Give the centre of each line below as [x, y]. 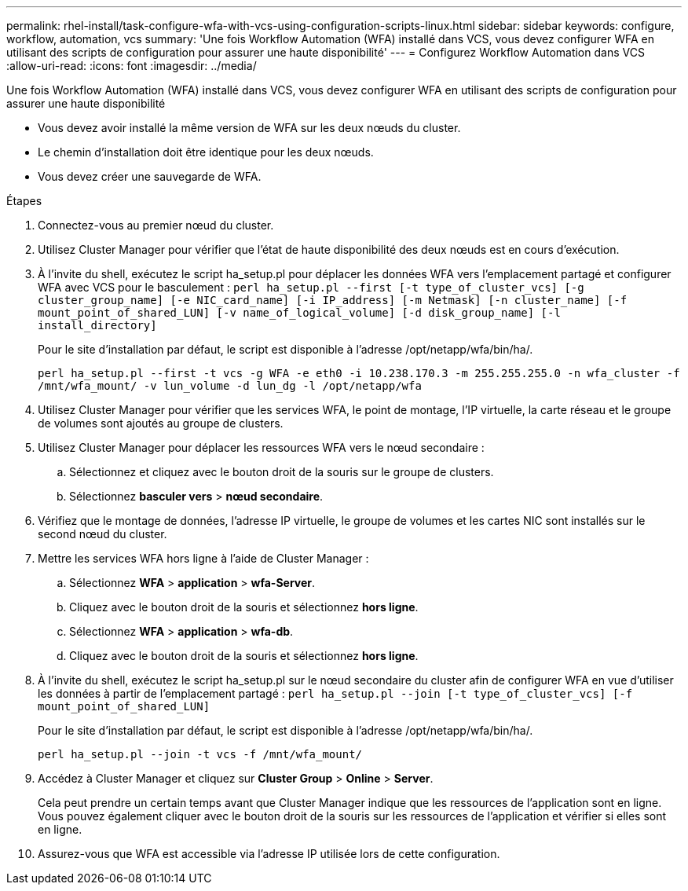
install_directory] [97, 325]
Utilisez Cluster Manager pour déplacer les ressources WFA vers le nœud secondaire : [261, 447]
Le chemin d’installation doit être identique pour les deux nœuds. [206, 152]
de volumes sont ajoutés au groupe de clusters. [161, 423]
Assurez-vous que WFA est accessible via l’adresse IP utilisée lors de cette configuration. [269, 854]
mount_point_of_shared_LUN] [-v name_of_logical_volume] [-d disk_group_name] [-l [299, 313]
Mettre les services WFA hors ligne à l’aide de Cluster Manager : [203, 558]
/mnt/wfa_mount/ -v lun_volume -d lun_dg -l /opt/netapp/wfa [230, 386]
